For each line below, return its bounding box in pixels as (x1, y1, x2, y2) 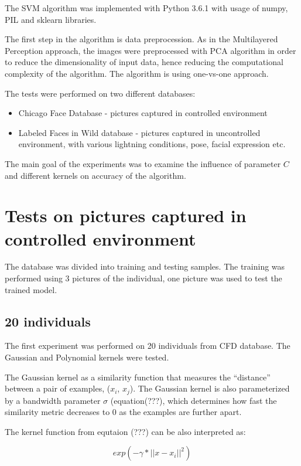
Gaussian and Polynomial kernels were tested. (5, 351, 169, 363)
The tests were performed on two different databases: (5, 87, 196, 99)
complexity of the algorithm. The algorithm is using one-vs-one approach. (5, 67, 269, 79)
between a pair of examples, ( (5, 382, 111, 394)
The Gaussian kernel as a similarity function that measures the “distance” (5, 370, 271, 383)
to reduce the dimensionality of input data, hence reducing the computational (5, 56, 283, 68)
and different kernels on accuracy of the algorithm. (5, 169, 186, 181)
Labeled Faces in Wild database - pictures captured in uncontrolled (18, 126, 261, 138)
